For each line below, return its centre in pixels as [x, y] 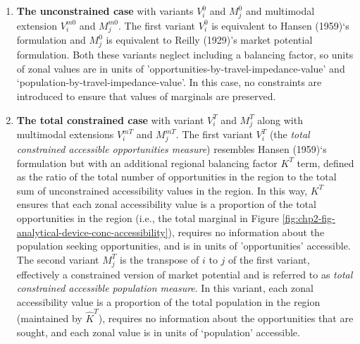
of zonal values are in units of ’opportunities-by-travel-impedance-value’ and [181, 68]
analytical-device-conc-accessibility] [92, 232]
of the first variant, [269, 259]
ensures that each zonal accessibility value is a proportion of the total [166, 204]
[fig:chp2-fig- [309, 218]
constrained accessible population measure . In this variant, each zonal [165, 288]
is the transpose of [160, 259]
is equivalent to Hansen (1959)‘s [280, 25]
